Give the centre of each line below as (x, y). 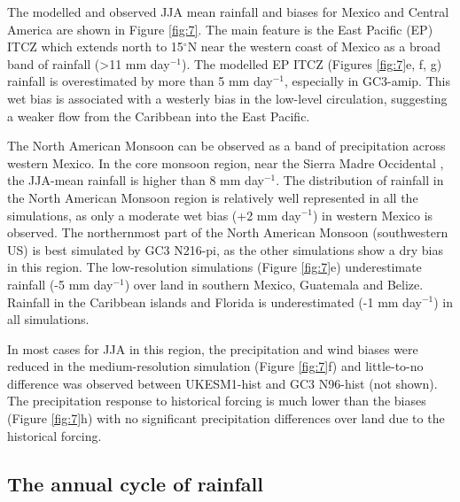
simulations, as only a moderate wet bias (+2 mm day (154, 215)
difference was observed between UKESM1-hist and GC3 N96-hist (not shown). (222, 383)
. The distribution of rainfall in (360, 180)
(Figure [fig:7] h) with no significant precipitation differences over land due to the (226, 418)
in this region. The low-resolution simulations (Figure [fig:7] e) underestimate (214, 267)
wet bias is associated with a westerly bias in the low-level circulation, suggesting (227, 98)
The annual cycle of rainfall (135, 483)
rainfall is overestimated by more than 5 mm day (140, 81)
